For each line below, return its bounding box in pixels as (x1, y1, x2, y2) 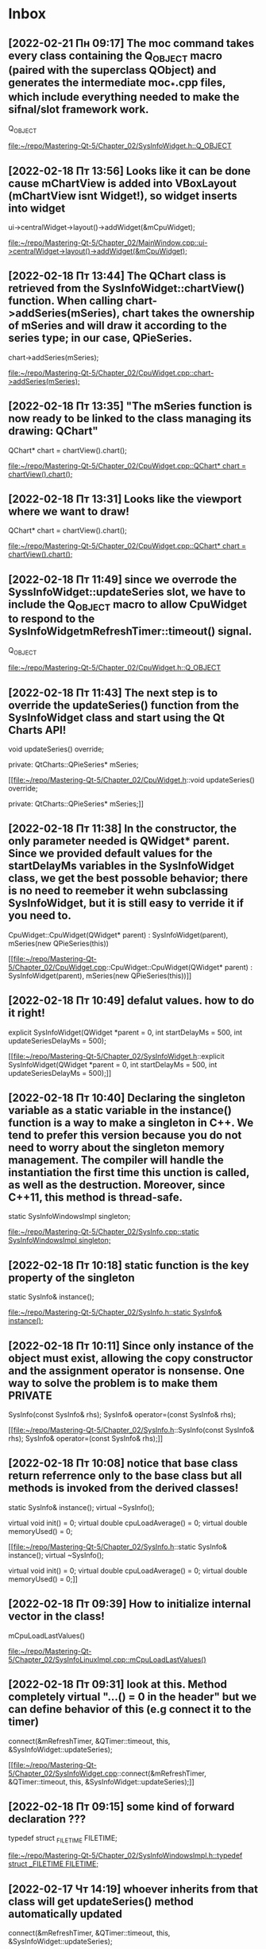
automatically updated (8, 1907, 123, 1920)
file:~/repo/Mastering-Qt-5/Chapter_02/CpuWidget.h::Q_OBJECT (8, 663, 222, 673)
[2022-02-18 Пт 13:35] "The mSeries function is (8, 399, 253, 413)
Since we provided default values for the (8, 847, 213, 860)
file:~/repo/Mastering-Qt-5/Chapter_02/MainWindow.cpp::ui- (8, 238, 208, 247)
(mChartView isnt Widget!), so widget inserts (8, 188, 238, 203)
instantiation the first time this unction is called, (8, 1166, 250, 1179)
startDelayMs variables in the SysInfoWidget (8, 860, 235, 873)
